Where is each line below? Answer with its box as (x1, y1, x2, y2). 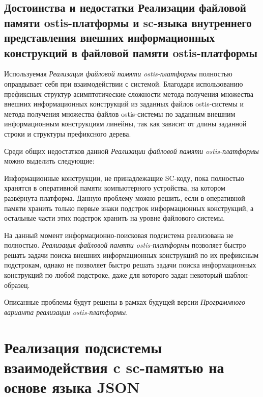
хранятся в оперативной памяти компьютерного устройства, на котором (4, 182, 225, 193)
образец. (4, 279, 30, 290)
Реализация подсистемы (4, 336, 162, 357)
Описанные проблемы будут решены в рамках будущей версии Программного (4, 297, 245, 307)
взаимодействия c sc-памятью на (4, 356, 224, 377)
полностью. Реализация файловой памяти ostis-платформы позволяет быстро (4, 240, 246, 250)
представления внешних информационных (4, 30, 215, 45)
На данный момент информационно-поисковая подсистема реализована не (4, 229, 233, 240)
